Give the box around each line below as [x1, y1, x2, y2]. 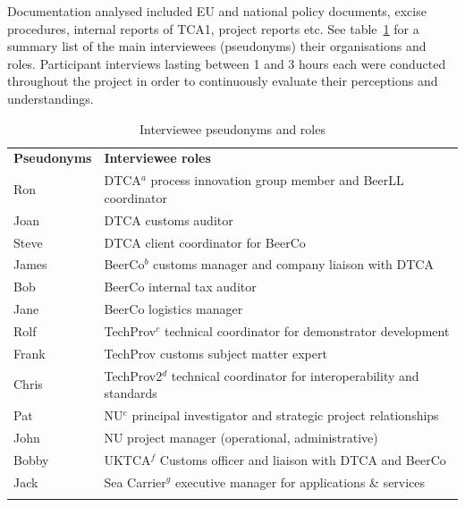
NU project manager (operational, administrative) [104, 427, 378, 446]
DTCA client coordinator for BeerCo [104, 232, 306, 251]
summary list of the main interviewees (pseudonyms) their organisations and [7, 37, 427, 55]
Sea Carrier [104, 472, 166, 491]
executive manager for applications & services [174, 472, 426, 491]
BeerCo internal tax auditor [104, 277, 257, 296]
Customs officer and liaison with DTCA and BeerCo [159, 450, 446, 469]
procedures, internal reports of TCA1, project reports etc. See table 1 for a [7, 19, 419, 38]
